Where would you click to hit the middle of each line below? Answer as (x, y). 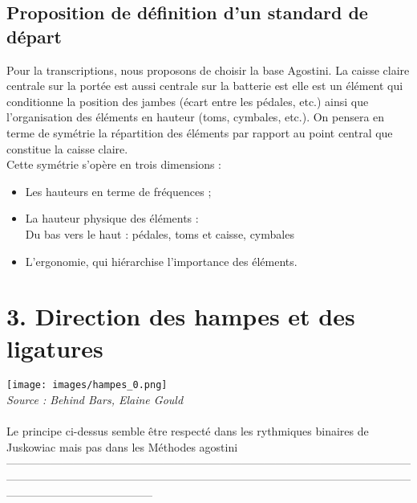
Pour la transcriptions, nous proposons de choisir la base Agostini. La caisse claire (208, 70)
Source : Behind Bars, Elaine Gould (95, 400)
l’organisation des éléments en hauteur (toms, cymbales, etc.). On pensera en (196, 117)
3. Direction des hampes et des (181, 316)
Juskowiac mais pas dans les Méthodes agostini (122, 446)
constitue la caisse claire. (67, 148)
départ (34, 36)
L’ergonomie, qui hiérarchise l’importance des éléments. (161, 261)
